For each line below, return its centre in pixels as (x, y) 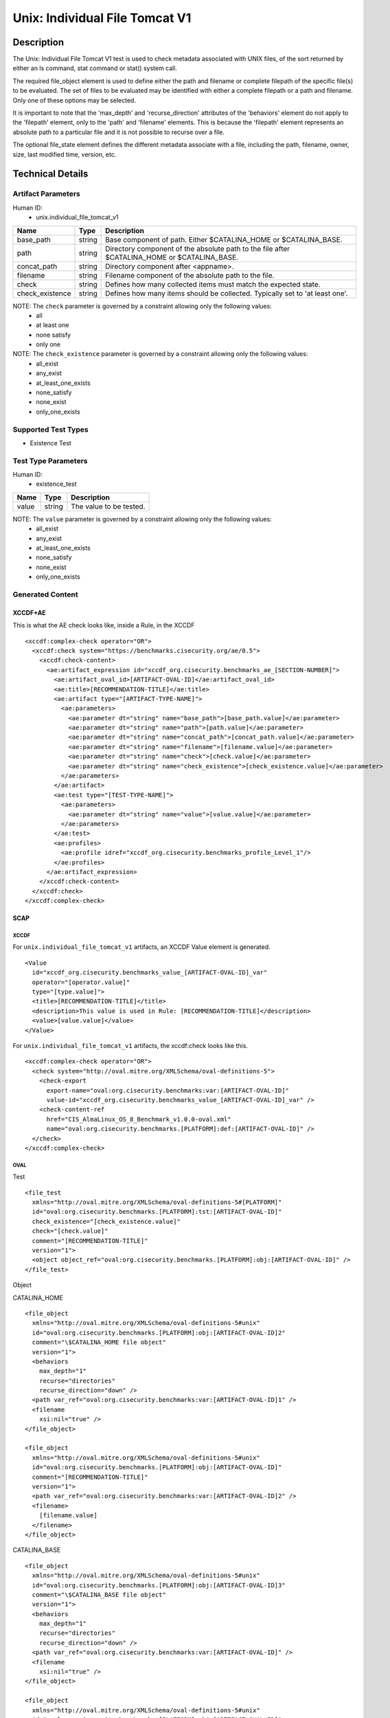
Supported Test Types (50, 429)
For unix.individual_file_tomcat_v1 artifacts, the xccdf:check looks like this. (130, 1046)
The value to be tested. (108, 506)
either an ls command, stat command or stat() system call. (95, 68)
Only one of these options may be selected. (74, 100)
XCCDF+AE (29, 612)
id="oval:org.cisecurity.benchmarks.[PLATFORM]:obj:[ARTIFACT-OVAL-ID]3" (159, 1585)
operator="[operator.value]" (81, 982)
